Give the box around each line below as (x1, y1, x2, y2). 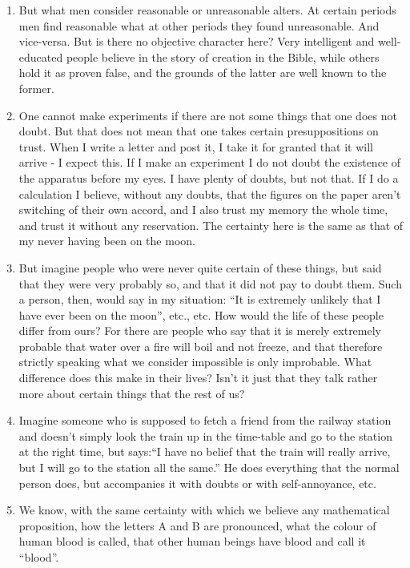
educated (18, 48, 63, 65)
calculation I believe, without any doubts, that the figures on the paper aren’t (18, 185, 401, 202)
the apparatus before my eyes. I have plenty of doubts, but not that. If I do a (18, 169, 399, 186)
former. (18, 79, 54, 96)
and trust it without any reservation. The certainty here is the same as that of (18, 216, 404, 233)
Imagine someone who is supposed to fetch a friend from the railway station (18, 412, 392, 429)
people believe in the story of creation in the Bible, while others (66, 48, 380, 65)
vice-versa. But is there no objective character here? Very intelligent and (18, 33, 375, 50)
